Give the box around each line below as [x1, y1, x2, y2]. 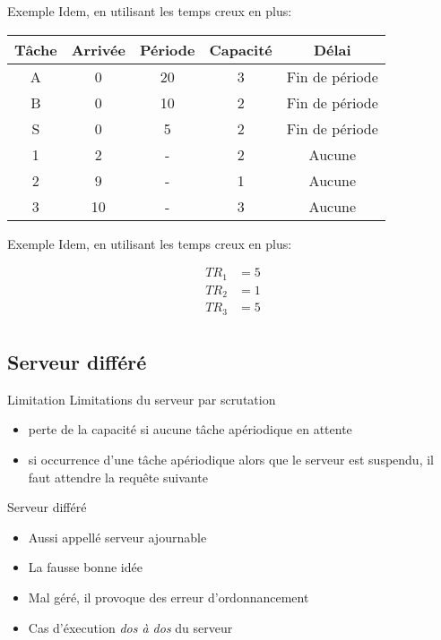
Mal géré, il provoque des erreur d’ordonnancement [28, 588, 309, 607]
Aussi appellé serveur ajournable [28, 527, 207, 546]
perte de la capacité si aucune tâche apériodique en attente [28, 420, 352, 439]
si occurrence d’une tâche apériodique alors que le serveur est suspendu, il [28, 450, 434, 469]
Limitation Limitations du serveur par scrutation [7, 389, 276, 408]
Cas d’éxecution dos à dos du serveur [28, 618, 233, 636]
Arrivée [71, 38, 125, 60]
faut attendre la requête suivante [28, 467, 208, 486]
